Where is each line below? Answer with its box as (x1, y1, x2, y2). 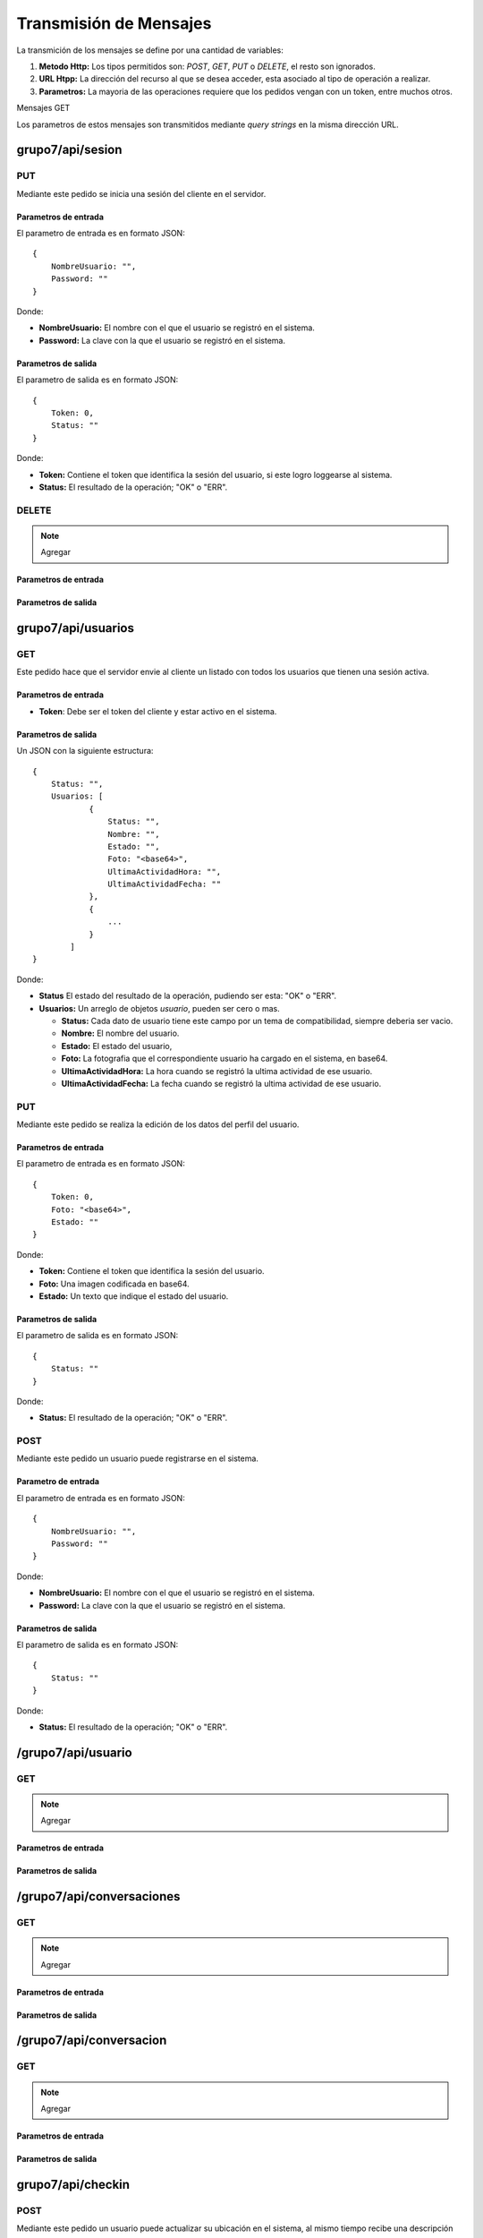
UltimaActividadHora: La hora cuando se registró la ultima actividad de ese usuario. (61, 1065, 373, 1076)
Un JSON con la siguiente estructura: (16, 746, 154, 756)
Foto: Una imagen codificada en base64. (38, 1278, 190, 1289)
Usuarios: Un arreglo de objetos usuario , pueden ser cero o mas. (38, 1003, 281, 1013)
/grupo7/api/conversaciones (16, 1889, 181, 1904)
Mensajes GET (16, 103, 71, 114)
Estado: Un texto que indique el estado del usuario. (38, 1291, 229, 1302)
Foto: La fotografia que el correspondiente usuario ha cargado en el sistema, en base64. (61, 1053, 388, 1064)
